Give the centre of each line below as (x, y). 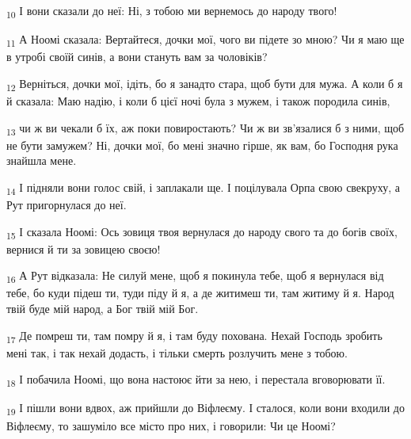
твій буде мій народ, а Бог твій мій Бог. (103, 309)
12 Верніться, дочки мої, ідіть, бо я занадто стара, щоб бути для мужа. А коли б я (205, 84)
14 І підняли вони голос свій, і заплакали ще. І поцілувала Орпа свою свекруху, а (203, 188)
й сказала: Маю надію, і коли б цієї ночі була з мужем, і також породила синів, (198, 100)
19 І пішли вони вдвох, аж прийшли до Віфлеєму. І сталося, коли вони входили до (205, 409)
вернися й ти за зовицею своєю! (84, 248)
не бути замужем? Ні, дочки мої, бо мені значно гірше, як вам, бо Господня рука (202, 145)
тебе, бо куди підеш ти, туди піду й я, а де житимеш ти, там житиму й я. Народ (200, 293)
